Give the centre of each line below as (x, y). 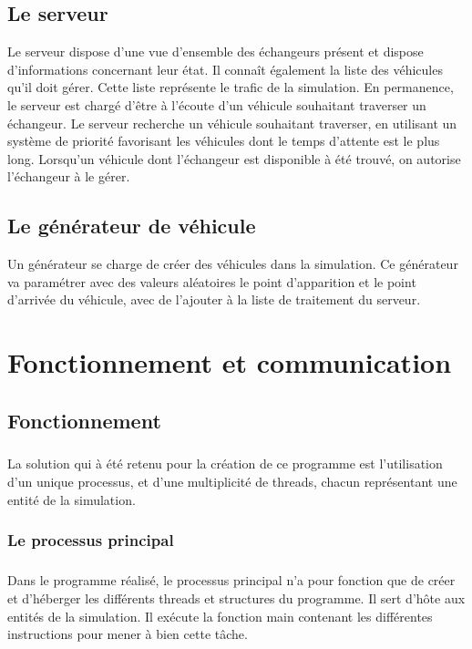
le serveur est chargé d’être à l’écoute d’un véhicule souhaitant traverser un (217, 104)
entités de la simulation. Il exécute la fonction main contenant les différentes (220, 616)
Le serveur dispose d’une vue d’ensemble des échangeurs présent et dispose (215, 52)
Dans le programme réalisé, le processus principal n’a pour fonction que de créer (231, 580)
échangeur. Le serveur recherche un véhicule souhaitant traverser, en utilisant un (232, 123)
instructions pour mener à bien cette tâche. (128, 634)
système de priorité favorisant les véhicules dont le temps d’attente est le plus (224, 141)
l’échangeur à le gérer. (69, 176)
